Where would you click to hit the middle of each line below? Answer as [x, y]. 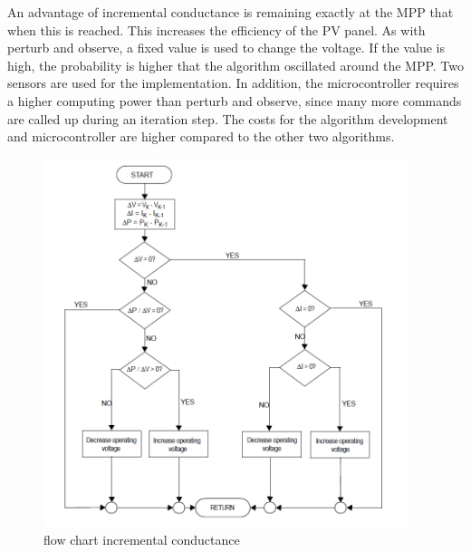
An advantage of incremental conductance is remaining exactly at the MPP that [231, 12]
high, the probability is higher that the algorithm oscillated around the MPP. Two [235, 65]
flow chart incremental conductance [142, 539]
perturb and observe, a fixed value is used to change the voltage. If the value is [226, 48]
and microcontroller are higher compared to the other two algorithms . [201, 136]
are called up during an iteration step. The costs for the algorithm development [228, 118]
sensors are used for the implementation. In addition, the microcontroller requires [233, 83]
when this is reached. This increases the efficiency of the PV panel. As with [216, 29]
